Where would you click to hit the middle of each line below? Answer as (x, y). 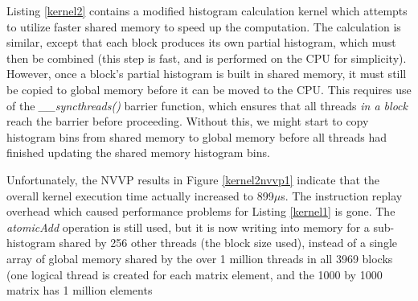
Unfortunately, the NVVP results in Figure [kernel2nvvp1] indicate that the (193, 179)
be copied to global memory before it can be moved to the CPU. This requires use (209, 89)
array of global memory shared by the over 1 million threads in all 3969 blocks (200, 258)
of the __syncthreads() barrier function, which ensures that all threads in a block (207, 105)
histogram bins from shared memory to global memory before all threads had (197, 136)
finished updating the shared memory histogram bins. (138, 153)
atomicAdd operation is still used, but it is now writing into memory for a (188, 227)
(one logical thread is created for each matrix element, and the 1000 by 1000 (195, 274)
